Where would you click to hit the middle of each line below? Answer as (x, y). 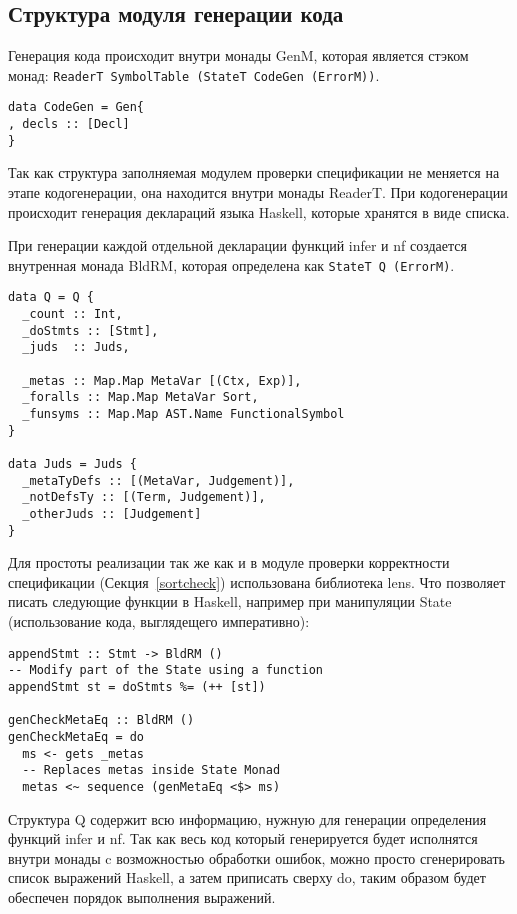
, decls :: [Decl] (69, 124)
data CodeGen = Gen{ (76, 107)
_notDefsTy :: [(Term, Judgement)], (144, 497)
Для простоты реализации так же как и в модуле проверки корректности (229, 562)
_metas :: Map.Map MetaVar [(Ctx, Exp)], (162, 380)
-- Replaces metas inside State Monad (151, 770)
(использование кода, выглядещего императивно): (159, 621)
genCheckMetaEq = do (76, 736)
